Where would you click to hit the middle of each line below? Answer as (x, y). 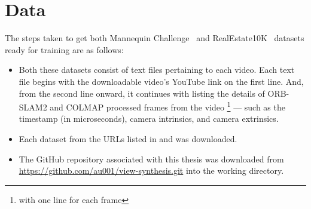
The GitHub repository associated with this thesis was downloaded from (151, 159)
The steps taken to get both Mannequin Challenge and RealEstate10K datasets (155, 38)
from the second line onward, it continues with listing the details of (142, 93)
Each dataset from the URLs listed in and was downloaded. (128, 138)
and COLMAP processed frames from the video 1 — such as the (167, 106)
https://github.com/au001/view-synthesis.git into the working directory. (151, 170)
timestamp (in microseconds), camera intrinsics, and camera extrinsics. (149, 119)
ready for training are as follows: (64, 49)
